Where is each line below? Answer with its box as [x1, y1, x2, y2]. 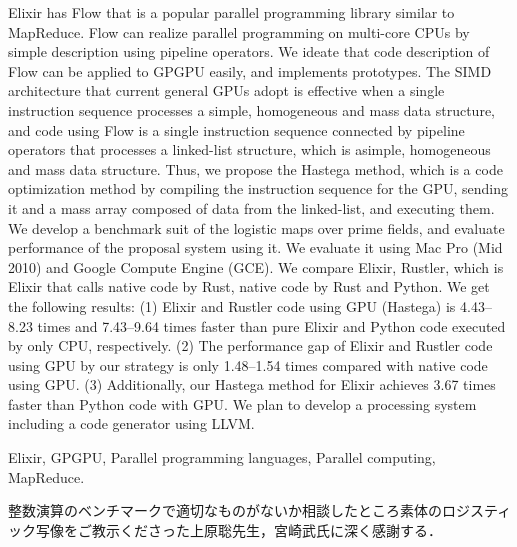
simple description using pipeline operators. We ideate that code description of [8, 41, 490, 62]
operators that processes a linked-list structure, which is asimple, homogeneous [8, 139, 491, 160]
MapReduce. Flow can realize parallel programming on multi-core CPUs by [8, 21, 470, 42]
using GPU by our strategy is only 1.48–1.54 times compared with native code [8, 354, 488, 375]
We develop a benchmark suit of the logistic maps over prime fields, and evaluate [8, 217, 505, 238]
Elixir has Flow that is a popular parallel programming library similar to [8, 2, 455, 22]
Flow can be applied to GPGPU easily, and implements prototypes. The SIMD [8, 60, 492, 81]
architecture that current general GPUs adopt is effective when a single [8, 80, 445, 101]
